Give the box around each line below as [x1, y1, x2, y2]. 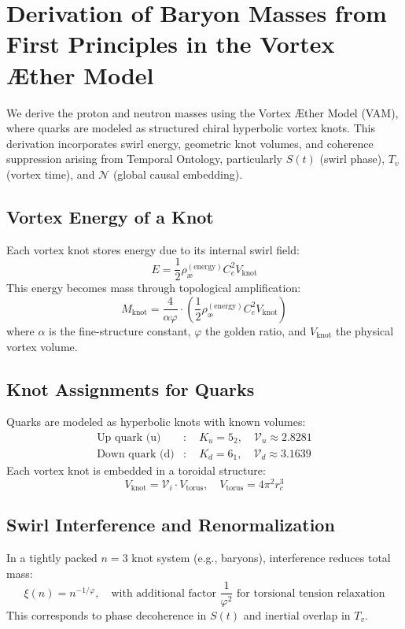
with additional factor [111, 587, 216, 599]
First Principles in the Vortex [6, 28, 335, 60]
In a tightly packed [6, 549, 98, 566]
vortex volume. [6, 338, 78, 354]
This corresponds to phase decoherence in [6, 606, 207, 623]
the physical [335, 322, 394, 339]
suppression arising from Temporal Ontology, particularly [6, 150, 282, 167]
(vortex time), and [6, 165, 95, 182]
